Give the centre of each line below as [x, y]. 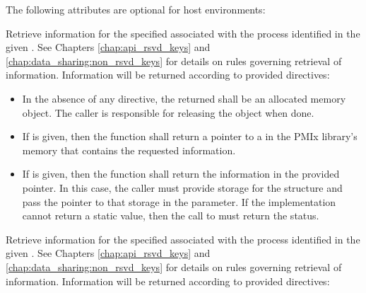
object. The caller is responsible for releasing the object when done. [168, 112]
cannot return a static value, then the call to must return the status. [171, 216]
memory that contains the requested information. [129, 150]
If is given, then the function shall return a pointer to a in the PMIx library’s [190, 136]
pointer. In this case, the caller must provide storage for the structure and [182, 187]
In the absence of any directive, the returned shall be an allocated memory [184, 98]
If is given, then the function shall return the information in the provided [181, 174]
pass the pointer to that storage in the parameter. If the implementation [179, 201]
